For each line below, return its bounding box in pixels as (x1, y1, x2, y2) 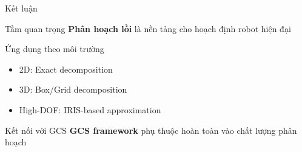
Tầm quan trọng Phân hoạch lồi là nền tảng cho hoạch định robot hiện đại (5, 22, 291, 35)
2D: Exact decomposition (19, 62, 113, 75)
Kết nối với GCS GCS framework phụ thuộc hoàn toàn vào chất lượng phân (5, 124, 297, 136)
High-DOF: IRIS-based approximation (19, 103, 161, 116)
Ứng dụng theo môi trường (5, 42, 104, 55)
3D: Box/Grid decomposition (19, 83, 127, 96)
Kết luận (5, 2, 38, 14)
